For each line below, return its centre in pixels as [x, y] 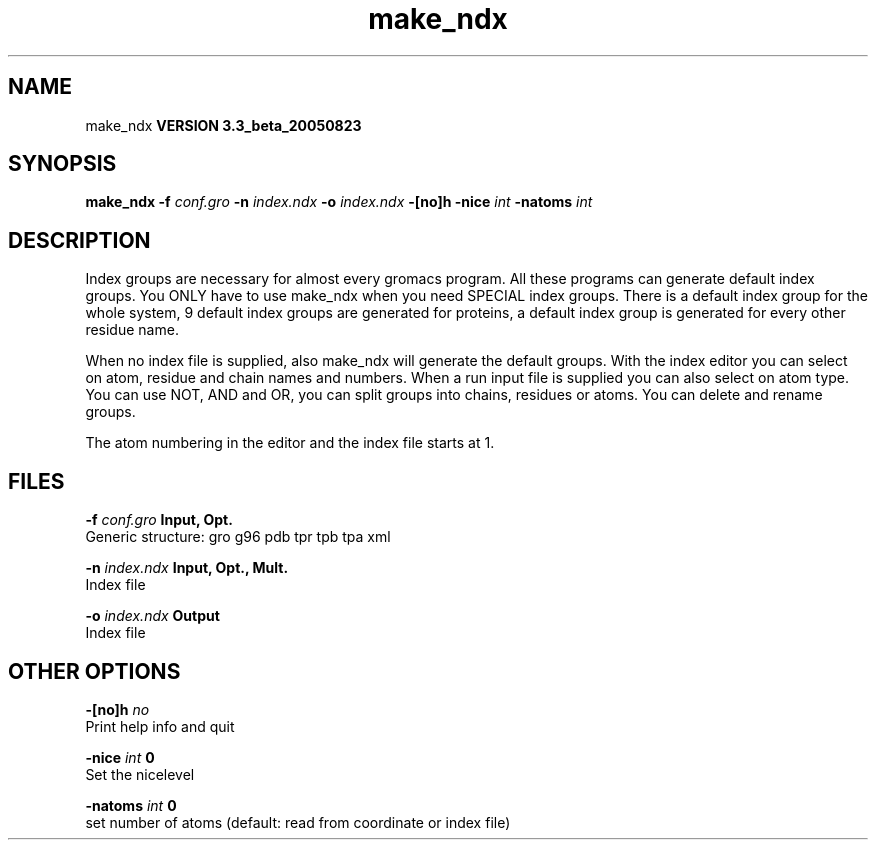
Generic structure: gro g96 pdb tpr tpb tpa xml [238, 537]
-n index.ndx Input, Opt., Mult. [187, 568]
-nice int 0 [120, 757]
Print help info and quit [160, 726]
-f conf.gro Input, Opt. [159, 520]
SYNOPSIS [62, 164]
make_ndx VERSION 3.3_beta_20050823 [223, 125]
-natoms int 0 [131, 805]
